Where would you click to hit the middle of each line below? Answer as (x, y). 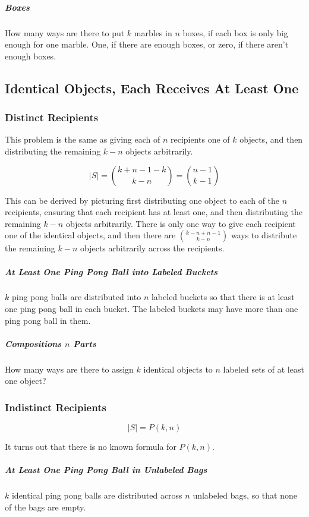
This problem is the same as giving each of (83, 139)
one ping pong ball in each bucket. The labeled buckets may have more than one (152, 309)
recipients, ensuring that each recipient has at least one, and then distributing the (154, 212)
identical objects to (178, 369)
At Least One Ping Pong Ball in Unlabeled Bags (106, 470)
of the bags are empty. (45, 507)
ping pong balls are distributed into (76, 297)
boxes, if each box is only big (235, 32)
